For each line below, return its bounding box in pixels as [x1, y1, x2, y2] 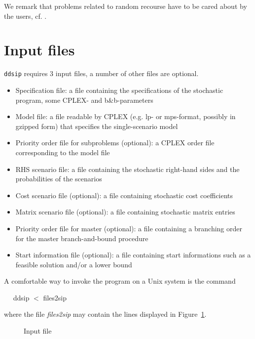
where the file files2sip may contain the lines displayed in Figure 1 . [4, 309, 207, 319]
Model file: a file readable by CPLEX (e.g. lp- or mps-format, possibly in [15, 111, 236, 122]
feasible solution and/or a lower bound [15, 259, 132, 269]
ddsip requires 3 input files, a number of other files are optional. [4, 68, 199, 79]
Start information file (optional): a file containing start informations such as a [15, 250, 251, 260]
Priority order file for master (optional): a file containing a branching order [15, 223, 242, 233]
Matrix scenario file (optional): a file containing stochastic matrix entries [15, 207, 235, 217]
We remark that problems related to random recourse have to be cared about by [4, 1, 247, 11]
